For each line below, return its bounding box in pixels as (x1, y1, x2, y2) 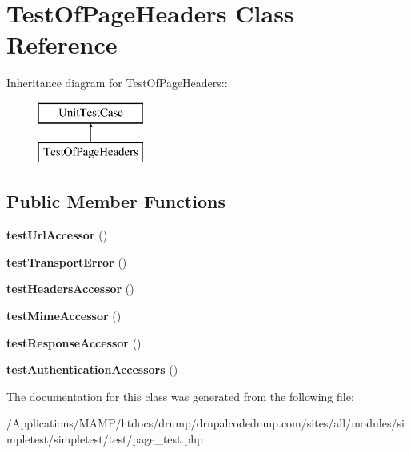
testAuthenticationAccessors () (6, 361, 178, 378)
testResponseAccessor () (6, 334, 142, 351)
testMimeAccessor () (6, 307, 122, 324)
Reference (6, 28, 118, 61)
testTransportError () (6, 253, 127, 270)
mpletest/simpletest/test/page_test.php (6, 431, 203, 447)
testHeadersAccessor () (6, 280, 134, 297)
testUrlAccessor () (6, 226, 108, 243)
